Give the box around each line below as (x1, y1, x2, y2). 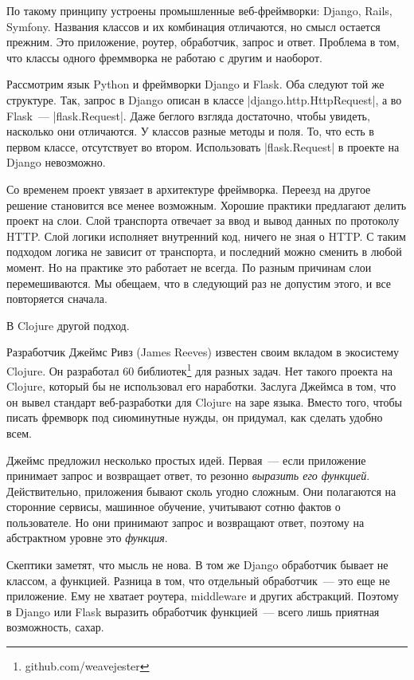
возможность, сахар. (6, 619, 104, 635)
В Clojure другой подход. (6, 316, 130, 333)
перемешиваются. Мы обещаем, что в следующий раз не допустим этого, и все (6, 274, 392, 291)
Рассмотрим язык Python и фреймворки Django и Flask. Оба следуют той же (6, 76, 385, 92)
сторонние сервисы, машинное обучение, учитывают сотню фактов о (6, 498, 341, 515)
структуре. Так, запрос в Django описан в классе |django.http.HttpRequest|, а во (6, 91, 402, 108)
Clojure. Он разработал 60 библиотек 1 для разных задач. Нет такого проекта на (6, 360, 393, 379)
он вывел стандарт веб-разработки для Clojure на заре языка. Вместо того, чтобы (6, 393, 402, 410)
